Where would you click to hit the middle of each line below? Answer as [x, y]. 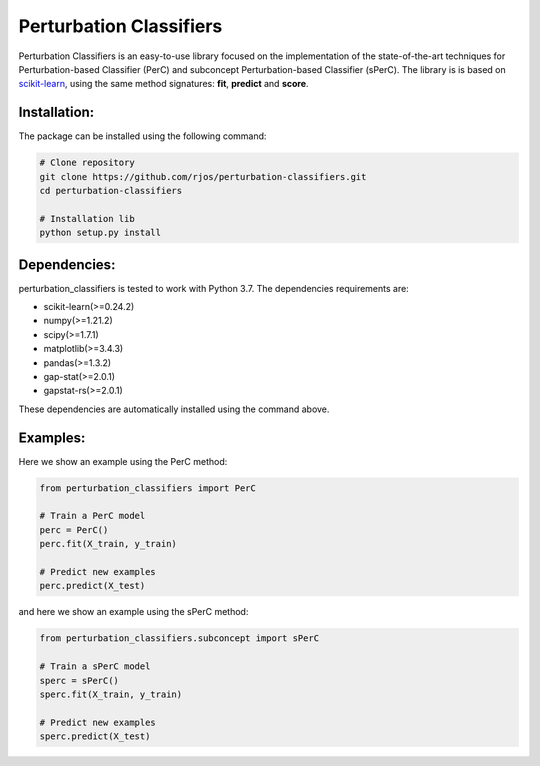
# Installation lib [87, 218]
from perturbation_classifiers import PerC [148, 488]
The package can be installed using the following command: [142, 136]
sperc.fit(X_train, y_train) [111, 694]
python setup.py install [100, 233]
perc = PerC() [74, 529]
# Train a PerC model [92, 516]
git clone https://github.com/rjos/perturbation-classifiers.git [203, 176]
